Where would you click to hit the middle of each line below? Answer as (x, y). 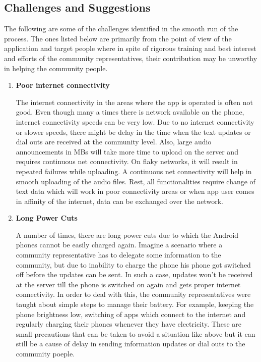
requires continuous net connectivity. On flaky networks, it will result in (127, 161)
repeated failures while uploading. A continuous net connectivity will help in (134, 171)
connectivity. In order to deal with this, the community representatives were (133, 294)
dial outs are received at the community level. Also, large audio (114, 142)
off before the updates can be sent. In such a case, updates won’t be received (134, 274)
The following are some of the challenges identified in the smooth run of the (121, 29)
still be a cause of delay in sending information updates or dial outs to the (130, 344)
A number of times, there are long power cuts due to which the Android (127, 235)
